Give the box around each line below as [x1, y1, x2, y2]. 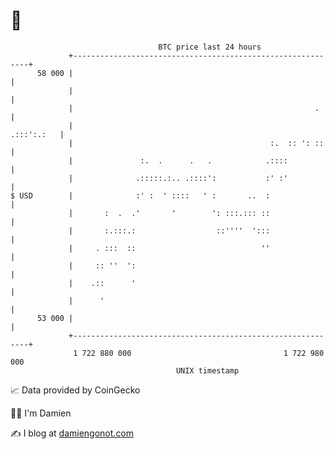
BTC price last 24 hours [158, 42, 262, 52]
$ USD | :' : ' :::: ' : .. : [10, 190, 271, 201]
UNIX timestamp [175, 365, 240, 376]
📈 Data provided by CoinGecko [10, 384, 141, 396]
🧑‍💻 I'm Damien [10, 407, 72, 419]
